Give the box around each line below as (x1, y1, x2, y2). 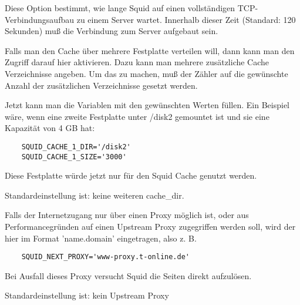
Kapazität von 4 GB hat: (5, 122, 95, 134)
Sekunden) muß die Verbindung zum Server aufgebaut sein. (5, 25, 218, 37)
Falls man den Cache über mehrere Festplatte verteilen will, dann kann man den (5, 44, 295, 56)
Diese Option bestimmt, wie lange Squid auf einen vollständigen (5, 2, 235, 14)
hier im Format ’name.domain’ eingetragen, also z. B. (5, 232, 197, 244)
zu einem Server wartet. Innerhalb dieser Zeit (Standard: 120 (76, 13, 296, 25)
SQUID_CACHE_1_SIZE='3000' (21, 152, 127, 161)
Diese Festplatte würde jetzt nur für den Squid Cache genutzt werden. (5, 169, 257, 182)
